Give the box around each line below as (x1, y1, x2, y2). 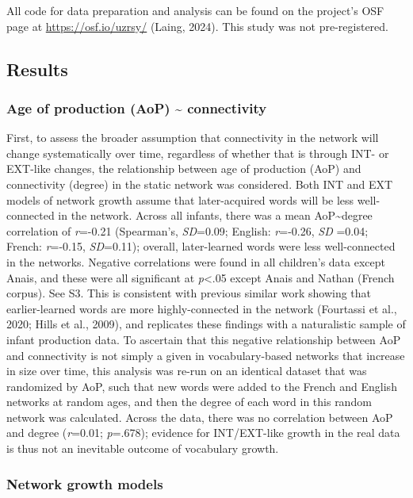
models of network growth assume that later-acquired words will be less (6, 191, 354, 208)
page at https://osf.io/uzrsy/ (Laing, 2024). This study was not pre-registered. (6, 17, 388, 34)
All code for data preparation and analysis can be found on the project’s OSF (6, 2, 384, 18)
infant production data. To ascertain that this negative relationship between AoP (6, 331, 401, 347)
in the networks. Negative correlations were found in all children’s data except (6, 253, 385, 270)
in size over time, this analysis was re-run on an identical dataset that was (6, 362, 367, 379)
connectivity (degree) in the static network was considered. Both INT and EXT (6, 175, 393, 192)
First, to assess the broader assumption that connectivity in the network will (6, 129, 379, 146)
